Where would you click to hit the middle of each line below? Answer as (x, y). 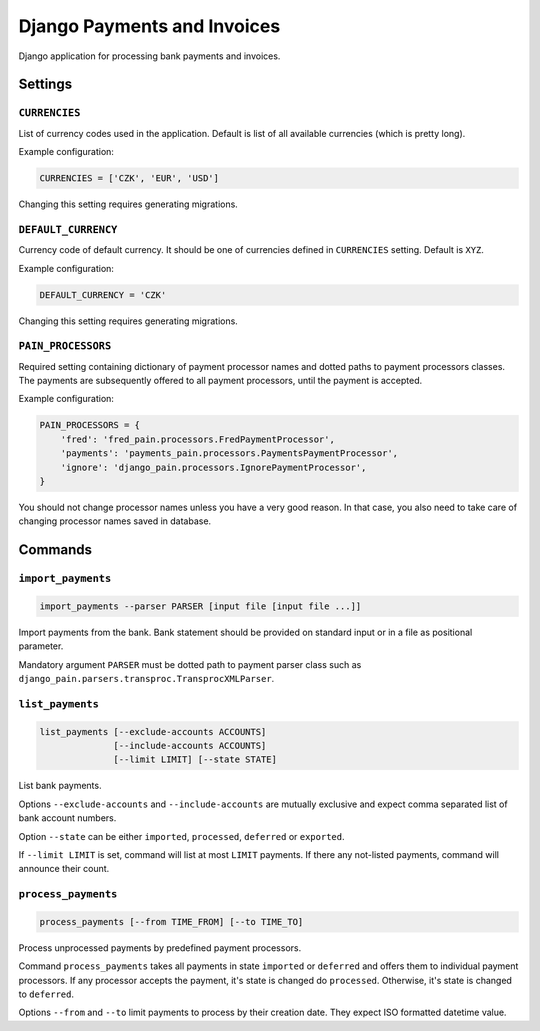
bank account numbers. (67, 818)
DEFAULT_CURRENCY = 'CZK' (103, 294)
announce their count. (64, 869)
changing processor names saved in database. (115, 521)
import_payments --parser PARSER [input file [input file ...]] (200, 606)
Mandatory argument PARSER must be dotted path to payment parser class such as (190, 664)
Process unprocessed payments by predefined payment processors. (160, 947)
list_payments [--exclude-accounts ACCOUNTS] (153, 731)
